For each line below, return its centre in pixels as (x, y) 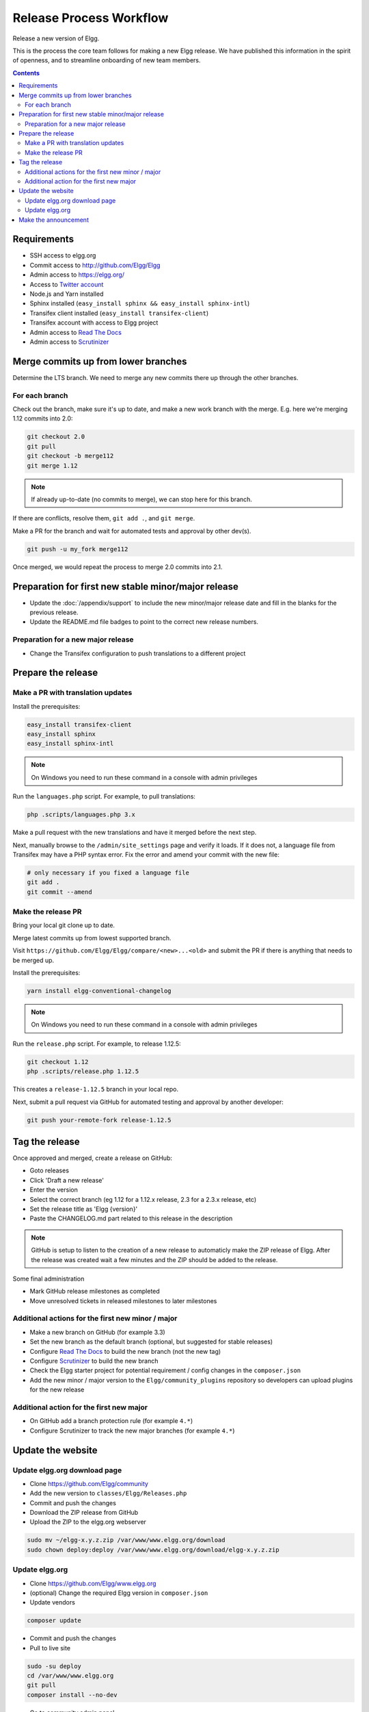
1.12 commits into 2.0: (43, 418)
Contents (26, 73)
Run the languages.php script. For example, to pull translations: (104, 796)
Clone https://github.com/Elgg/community (89, 1483)
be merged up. (33, 960)
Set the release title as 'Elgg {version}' (84, 1209)
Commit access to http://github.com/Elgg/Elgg (95, 265)
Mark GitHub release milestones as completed (95, 1292)
